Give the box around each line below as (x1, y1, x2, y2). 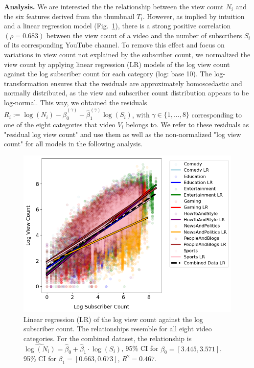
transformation (4, 78, 48, 88)
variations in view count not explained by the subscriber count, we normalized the (4, 49, 251, 59)
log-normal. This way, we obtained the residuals (4, 97, 147, 107)
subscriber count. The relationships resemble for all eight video (23, 323, 212, 334)
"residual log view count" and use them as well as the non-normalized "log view (4, 129, 241, 139)
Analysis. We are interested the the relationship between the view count (4, 1, 224, 11)
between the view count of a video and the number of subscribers (46, 30, 242, 40)
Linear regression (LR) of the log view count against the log (23, 314, 203, 324)
